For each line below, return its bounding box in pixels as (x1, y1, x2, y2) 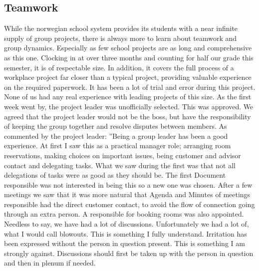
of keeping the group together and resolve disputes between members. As (4, 121, 227, 131)
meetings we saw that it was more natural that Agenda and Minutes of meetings (4, 189, 251, 200)
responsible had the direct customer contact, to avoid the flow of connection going (4, 199, 255, 209)
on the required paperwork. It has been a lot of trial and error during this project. (4, 81, 256, 92)
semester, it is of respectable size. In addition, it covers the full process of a (4, 62, 234, 72)
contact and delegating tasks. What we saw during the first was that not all (4, 160, 236, 170)
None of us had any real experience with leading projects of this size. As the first (4, 91, 252, 102)
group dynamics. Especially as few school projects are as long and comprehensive (4, 42, 252, 53)
